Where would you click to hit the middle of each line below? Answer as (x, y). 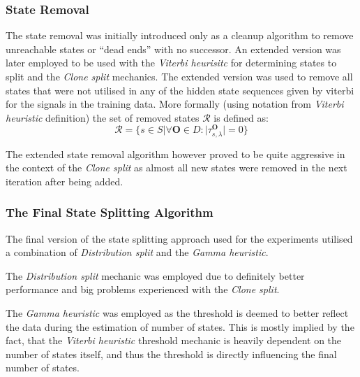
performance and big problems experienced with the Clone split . (143, 289)
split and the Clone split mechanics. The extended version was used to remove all (179, 76)
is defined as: (241, 117)
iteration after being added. (65, 181)
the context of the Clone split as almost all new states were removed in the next (177, 168)
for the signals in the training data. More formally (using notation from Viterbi (175, 104)
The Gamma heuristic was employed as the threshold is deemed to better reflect (177, 312)
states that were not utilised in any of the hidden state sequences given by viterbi (180, 90)
